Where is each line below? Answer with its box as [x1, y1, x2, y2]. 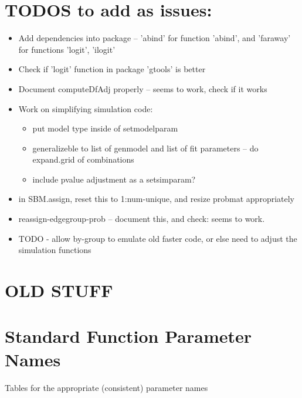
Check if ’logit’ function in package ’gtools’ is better [18, 63, 206, 75]
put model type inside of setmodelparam [32, 122, 178, 134]
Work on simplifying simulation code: [18, 102, 153, 114]
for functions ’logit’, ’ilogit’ [18, 43, 116, 55]
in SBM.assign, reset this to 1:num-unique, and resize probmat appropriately [18, 193, 294, 205]
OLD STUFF [5, 278, 113, 302]
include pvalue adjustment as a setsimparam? [32, 173, 196, 185]
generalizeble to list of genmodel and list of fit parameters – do [32, 141, 259, 154]
